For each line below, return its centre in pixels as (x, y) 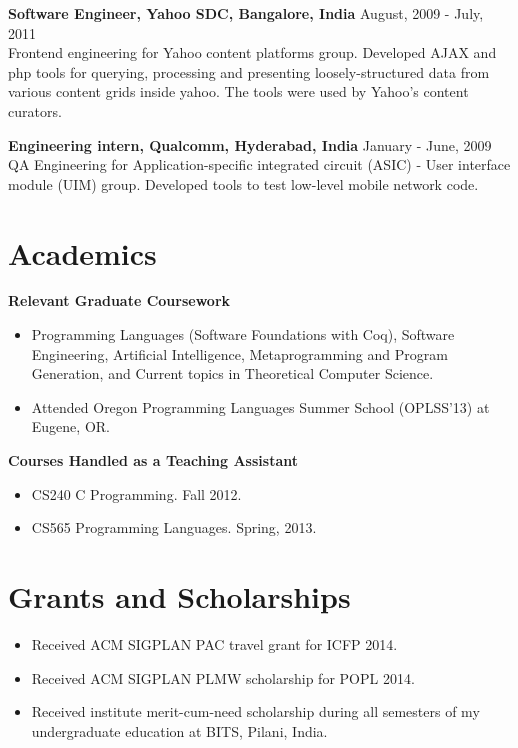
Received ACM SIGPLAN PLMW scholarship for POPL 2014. (223, 677)
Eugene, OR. (70, 426)
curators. (35, 110)
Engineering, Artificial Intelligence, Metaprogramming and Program (239, 353)
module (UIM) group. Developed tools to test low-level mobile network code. (243, 183)
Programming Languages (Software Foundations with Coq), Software (243, 334)
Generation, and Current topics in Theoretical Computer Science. (232, 373)
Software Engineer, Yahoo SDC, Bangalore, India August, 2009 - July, (246, 13)
